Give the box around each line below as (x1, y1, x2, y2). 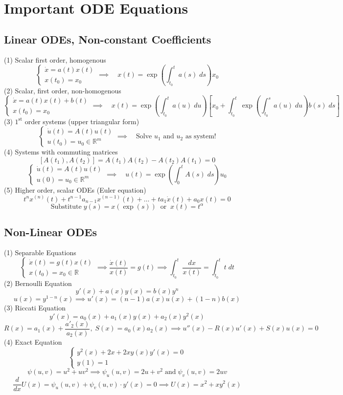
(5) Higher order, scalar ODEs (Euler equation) (4, 184, 146, 195)
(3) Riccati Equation (4, 303, 66, 313)
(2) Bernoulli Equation (4, 278, 72, 288)
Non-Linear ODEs (4, 224, 97, 239)
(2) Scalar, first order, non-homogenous (4, 85, 121, 95)
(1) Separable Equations (4, 247, 76, 257)
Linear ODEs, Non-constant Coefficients (4, 31, 211, 46)
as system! (185, 133, 216, 140)
